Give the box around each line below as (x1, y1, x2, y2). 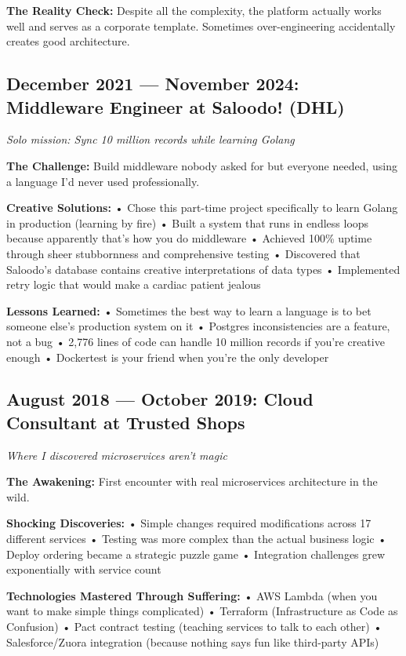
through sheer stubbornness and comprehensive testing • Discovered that (6, 245, 361, 261)
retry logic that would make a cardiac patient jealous (6, 276, 261, 293)
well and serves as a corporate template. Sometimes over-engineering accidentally (6, 17, 396, 34)
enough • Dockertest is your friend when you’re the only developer (6, 348, 329, 365)
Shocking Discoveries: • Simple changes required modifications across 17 (6, 515, 372, 531)
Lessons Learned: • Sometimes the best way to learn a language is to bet (6, 302, 372, 319)
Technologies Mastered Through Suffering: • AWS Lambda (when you (6, 587, 378, 603)
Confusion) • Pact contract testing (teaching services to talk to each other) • (6, 618, 382, 635)
